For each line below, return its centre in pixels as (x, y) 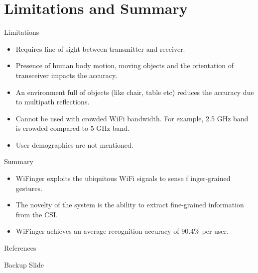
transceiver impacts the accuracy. (66, 75)
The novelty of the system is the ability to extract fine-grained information (130, 205)
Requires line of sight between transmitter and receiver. (100, 48)
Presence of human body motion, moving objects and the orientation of (125, 65)
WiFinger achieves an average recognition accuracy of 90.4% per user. (122, 231)
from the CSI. (37, 214)
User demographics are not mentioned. (74, 144)
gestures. (29, 188)
